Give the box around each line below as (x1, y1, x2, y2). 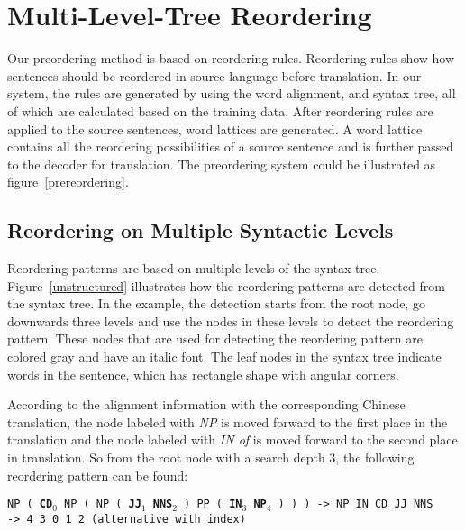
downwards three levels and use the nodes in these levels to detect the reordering (7, 311, 454, 330)
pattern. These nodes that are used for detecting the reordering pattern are (7, 329, 423, 348)
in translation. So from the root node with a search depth (7, 448, 325, 467)
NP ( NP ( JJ (63, 498, 141, 511)
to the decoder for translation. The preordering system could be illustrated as (7, 154, 436, 173)
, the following (335, 448, 415, 467)
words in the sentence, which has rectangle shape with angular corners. (7, 364, 399, 383)
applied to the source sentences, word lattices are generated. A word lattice (7, 119, 423, 138)
